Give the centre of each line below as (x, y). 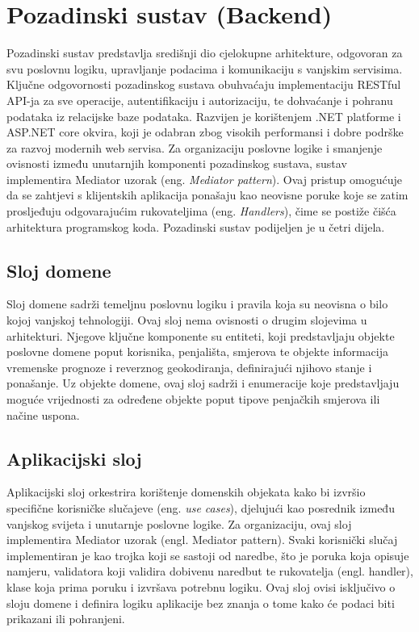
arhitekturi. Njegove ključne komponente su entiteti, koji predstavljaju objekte (201, 335)
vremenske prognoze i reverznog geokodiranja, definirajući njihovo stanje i (189, 367)
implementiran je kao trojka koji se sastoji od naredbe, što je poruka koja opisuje (208, 555)
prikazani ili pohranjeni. (66, 619)
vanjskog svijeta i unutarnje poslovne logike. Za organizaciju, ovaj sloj (179, 523)
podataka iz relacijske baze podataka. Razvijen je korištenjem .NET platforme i (204, 116)
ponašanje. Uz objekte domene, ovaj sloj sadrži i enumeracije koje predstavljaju (203, 383)
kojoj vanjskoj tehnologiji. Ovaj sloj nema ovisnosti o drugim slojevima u (187, 320)
